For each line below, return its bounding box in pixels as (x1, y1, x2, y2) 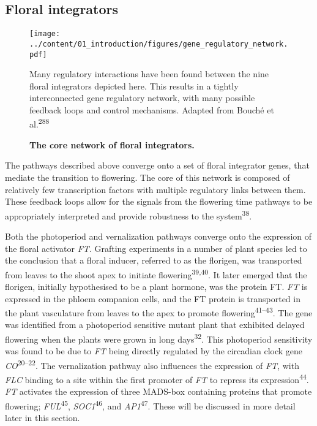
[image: (29, 29, 61, 39)
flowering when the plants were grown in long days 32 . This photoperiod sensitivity (5, 331, 313, 345)
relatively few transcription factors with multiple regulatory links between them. (5, 183, 306, 196)
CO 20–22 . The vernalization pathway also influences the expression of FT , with (5, 357, 299, 371)
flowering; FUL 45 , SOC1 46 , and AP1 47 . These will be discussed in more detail (5, 398, 296, 412)
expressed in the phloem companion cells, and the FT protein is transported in (5, 292, 300, 305)
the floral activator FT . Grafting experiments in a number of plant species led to (5, 242, 307, 254)
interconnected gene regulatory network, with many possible (29, 91, 255, 104)
